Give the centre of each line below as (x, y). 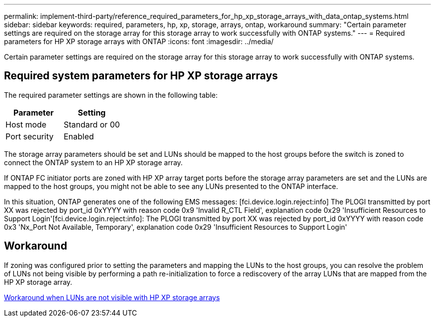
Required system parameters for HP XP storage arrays (141, 76)
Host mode (26, 124)
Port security (30, 136)
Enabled (79, 136)
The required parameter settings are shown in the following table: (111, 95)
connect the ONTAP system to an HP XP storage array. (93, 162)
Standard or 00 (92, 124)
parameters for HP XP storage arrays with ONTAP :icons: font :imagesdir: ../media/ (139, 41)
